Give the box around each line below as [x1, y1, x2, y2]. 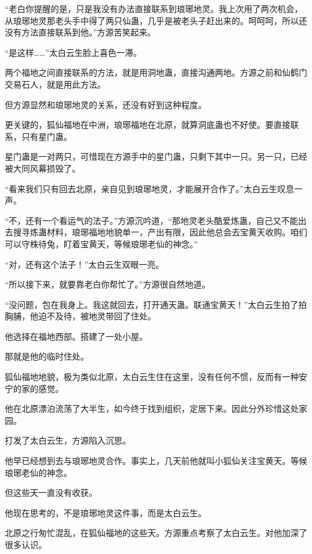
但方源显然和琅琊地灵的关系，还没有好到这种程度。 [5, 98, 206, 110]
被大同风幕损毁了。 [5, 161, 80, 174]
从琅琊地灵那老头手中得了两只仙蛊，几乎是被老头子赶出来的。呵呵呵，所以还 [5, 14, 307, 26]
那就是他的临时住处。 [5, 350, 89, 363]
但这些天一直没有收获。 [5, 486, 97, 499]
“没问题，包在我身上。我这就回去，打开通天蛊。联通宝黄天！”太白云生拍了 [5, 298, 299, 310]
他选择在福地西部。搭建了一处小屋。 [5, 330, 148, 342]
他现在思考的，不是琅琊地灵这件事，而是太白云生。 [5, 506, 206, 519]
